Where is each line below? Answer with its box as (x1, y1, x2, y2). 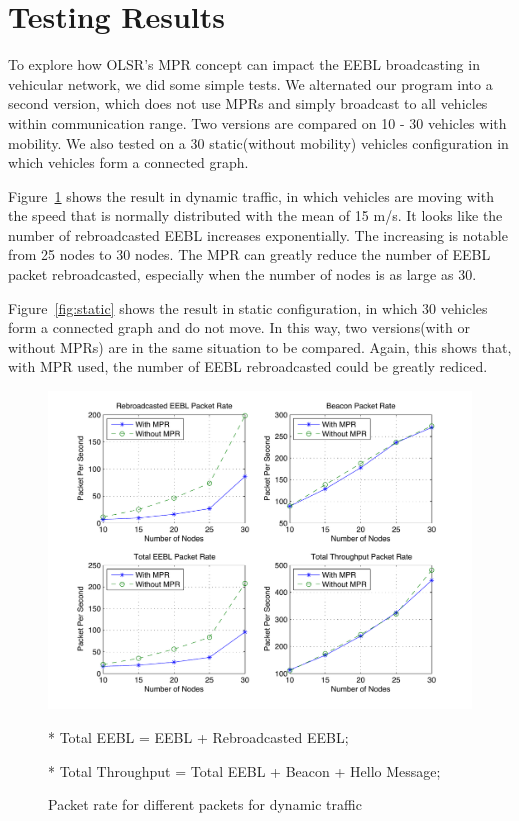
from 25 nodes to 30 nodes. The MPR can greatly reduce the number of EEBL (8, 244, 491, 265)
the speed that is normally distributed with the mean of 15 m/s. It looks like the (8, 205, 503, 226)
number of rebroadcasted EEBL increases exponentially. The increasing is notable (8, 224, 508, 245)
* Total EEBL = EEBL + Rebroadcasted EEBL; (48, 727, 349, 748)
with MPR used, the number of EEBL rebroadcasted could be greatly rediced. (8, 356, 488, 377)
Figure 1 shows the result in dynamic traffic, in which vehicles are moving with (8, 185, 494, 206)
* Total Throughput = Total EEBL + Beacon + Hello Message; (48, 760, 441, 781)
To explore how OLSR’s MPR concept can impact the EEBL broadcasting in (8, 54, 480, 75)
